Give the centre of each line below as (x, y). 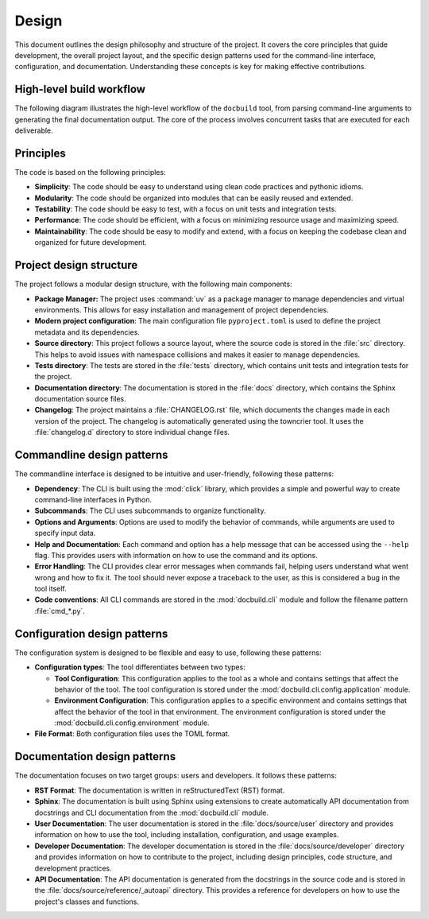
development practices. (73, 868)
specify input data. (65, 533)
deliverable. (34, 130)
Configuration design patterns (91, 633)
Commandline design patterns (91, 455)
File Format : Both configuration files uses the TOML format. (132, 734)
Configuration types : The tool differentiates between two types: (140, 667)
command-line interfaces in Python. (93, 499)
